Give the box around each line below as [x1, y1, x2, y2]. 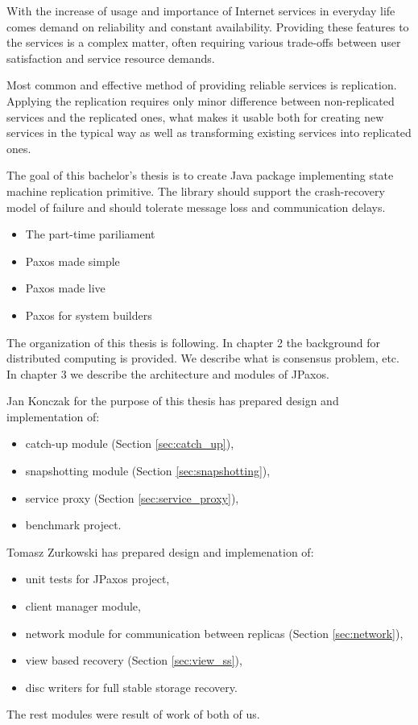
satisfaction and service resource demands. [6, 49, 215, 66]
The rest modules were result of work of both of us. [6, 706, 260, 723]
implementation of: [6, 408, 100, 425]
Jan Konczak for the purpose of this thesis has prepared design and [6, 392, 339, 409]
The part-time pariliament [25, 226, 155, 242]
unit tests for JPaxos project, [25, 570, 170, 587]
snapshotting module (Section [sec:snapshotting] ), [25, 462, 271, 479]
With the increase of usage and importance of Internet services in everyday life [6, 2, 395, 19]
